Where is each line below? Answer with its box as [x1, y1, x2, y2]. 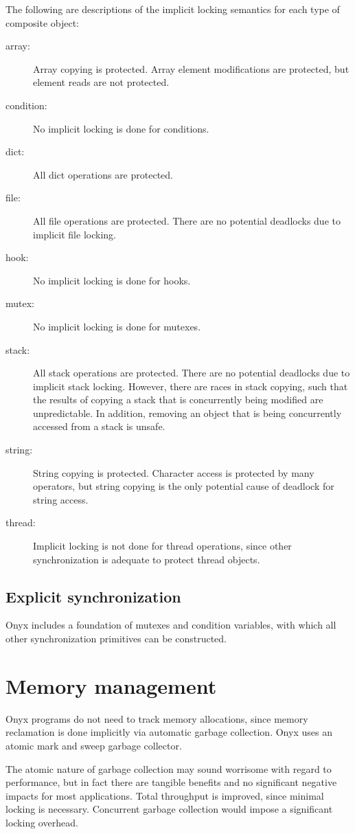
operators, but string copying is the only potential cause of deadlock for [33, 479, 334, 493]
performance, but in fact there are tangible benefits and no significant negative [5, 775, 337, 789]
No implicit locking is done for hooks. [33, 273, 191, 287]
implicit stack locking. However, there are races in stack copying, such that [33, 379, 348, 393]
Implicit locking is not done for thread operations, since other [33, 539, 292, 553]
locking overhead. [5, 815, 78, 829]
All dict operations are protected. [33, 167, 173, 181]
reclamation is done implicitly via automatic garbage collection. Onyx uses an [5, 725, 332, 739]
